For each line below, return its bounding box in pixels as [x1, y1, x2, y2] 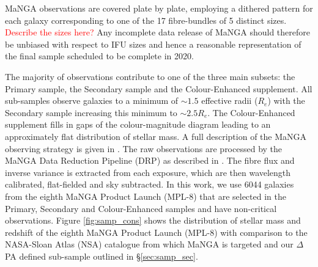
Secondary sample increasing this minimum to [5, 106, 177, 119]
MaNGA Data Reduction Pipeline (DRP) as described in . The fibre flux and [5, 154, 295, 167]
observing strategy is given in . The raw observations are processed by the [5, 142, 283, 155]
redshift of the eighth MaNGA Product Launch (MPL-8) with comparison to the [5, 225, 308, 238]
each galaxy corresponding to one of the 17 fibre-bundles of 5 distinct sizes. [5, 13, 287, 26]
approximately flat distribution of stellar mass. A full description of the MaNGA [5, 130, 307, 142]
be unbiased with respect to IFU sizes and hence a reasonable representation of [5, 37, 301, 50]
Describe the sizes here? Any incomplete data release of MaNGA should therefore [5, 26, 310, 38]
